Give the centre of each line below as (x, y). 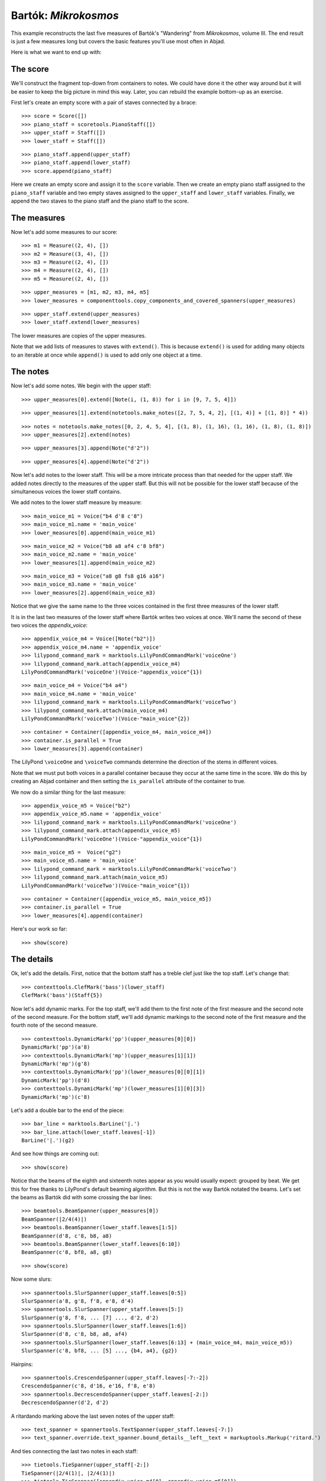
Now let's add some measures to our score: (64, 232)
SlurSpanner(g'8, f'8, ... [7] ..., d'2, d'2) (90, 1317)
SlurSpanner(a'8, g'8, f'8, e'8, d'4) (78, 1301)
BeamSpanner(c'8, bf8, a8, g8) (67, 1252)
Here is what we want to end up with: (56, 52)
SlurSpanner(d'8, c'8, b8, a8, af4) (75, 1334)
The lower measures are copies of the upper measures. (78, 335)
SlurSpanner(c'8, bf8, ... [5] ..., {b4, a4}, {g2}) (99, 1351)
